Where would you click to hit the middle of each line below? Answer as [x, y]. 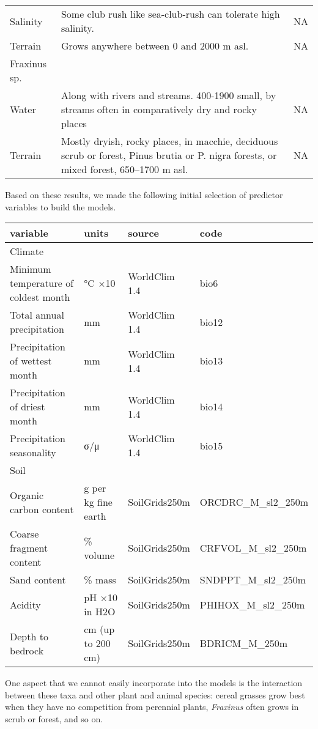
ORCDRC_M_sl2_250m [254, 502]
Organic [27, 495]
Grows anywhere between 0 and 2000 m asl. [155, 46]
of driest [28, 407]
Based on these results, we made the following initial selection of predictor [144, 194]
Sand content [38, 580]
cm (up [99, 629]
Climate [27, 251]
